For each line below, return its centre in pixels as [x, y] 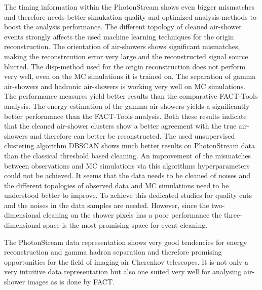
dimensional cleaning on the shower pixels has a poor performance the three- [123, 215]
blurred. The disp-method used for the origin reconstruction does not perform [125, 66]
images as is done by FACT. [71, 282]
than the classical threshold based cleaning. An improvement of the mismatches [128, 155]
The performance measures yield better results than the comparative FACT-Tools [131, 96]
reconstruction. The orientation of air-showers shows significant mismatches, [122, 46]
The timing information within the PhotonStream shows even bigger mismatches [129, 7]
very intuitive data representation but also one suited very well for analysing [123, 272]
